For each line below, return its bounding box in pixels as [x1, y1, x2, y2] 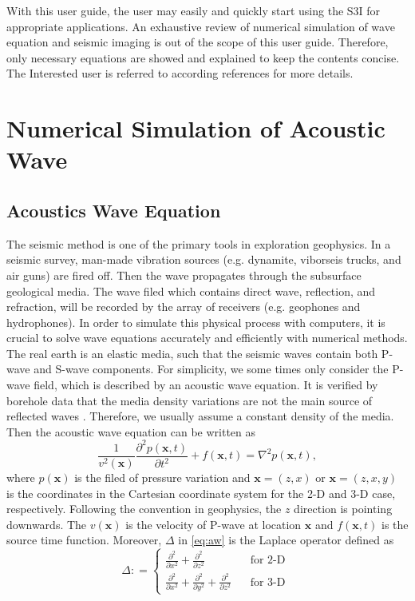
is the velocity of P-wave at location [125, 515, 302, 532]
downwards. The [6, 515, 87, 532]
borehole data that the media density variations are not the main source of [6, 392, 373, 408]
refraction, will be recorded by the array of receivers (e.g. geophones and [6, 298, 361, 315]
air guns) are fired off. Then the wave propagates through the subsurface [6, 266, 362, 283]
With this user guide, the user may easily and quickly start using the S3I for [6, 2, 381, 18]
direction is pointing [294, 500, 393, 517]
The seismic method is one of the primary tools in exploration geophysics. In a [6, 235, 391, 252]
